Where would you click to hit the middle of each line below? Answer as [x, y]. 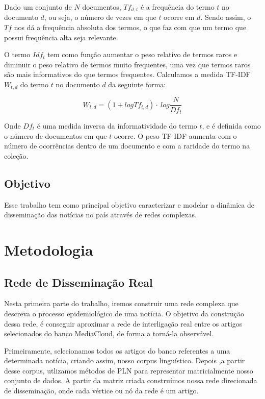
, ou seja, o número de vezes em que [100, 17]
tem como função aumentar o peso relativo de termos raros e [142, 54]
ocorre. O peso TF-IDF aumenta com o [175, 135]
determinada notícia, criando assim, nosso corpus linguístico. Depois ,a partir [125, 360]
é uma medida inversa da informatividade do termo [117, 125]
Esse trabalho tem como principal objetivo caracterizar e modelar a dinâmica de [129, 204]
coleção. [16, 155]
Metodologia [49, 249]
